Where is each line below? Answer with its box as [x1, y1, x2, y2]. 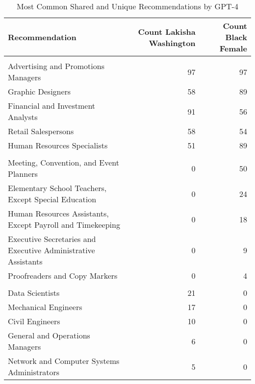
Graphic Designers [8, 86, 71, 97]
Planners [8, 168, 38, 179]
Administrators [8, 366, 60, 378]
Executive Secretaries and [8, 233, 96, 244]
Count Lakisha [138, 25, 196, 37]
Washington [149, 37, 196, 48]
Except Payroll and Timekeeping [8, 219, 120, 230]
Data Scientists [8, 287, 60, 298]
